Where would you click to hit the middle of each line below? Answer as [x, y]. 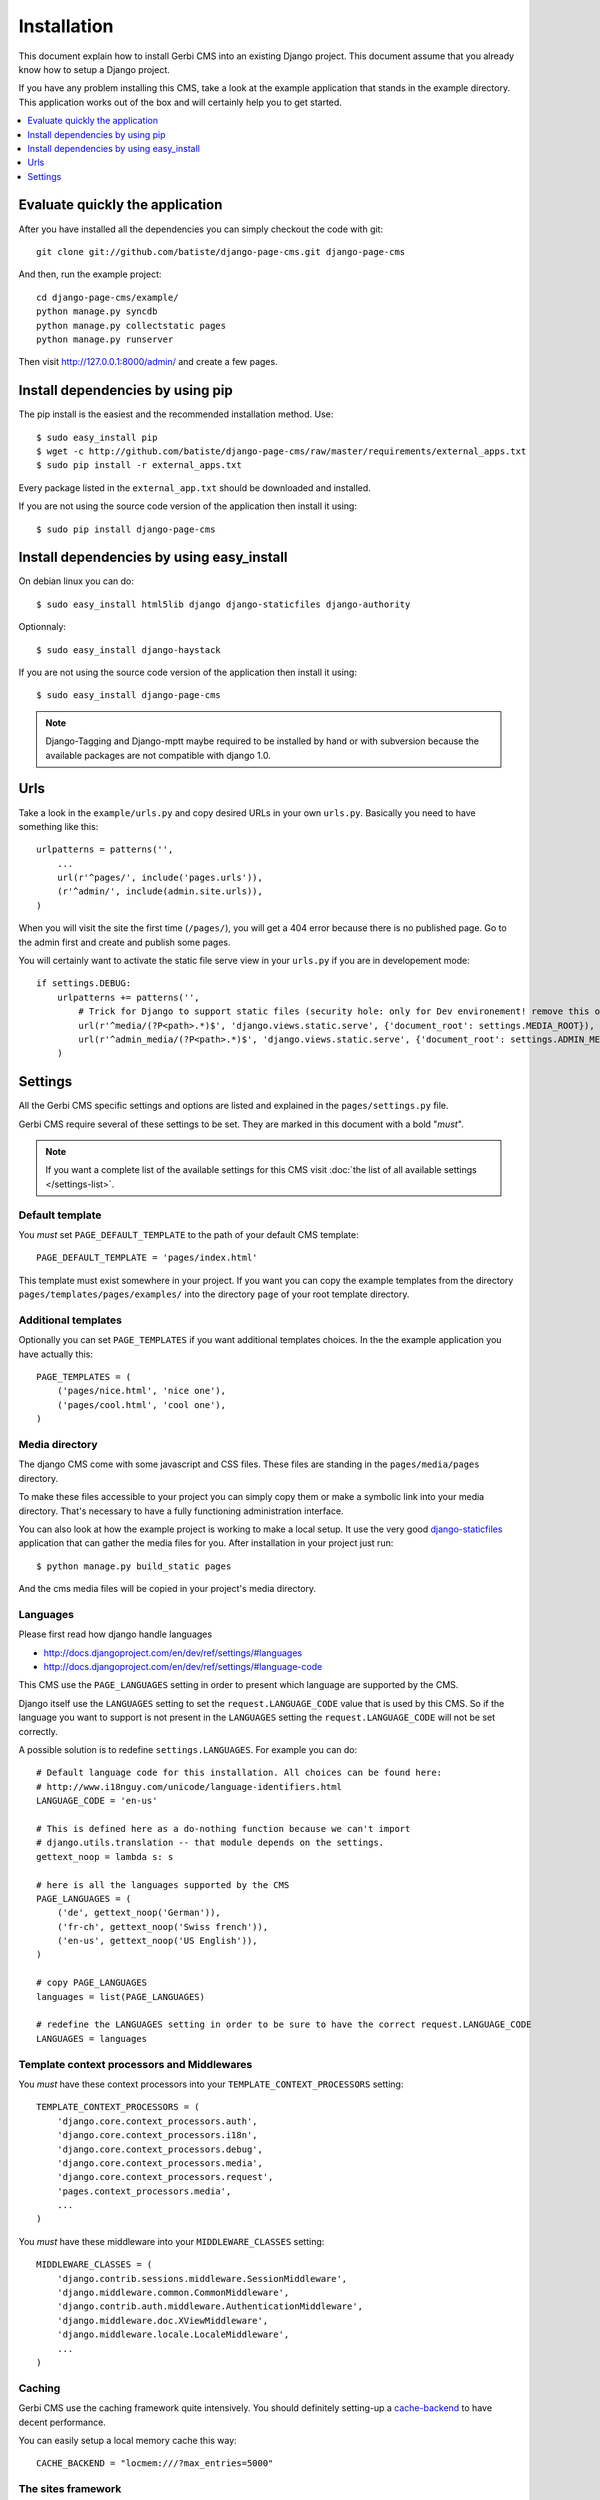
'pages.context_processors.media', [144, 2191]
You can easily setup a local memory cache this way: [127, 2440]
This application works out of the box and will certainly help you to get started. [180, 102]
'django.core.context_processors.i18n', [157, 2135]
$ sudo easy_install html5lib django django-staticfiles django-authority [223, 604]
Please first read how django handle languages [115, 1634]
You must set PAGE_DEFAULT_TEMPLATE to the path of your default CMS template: [188, 1234]
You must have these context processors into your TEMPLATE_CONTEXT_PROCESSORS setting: [211, 2084]
